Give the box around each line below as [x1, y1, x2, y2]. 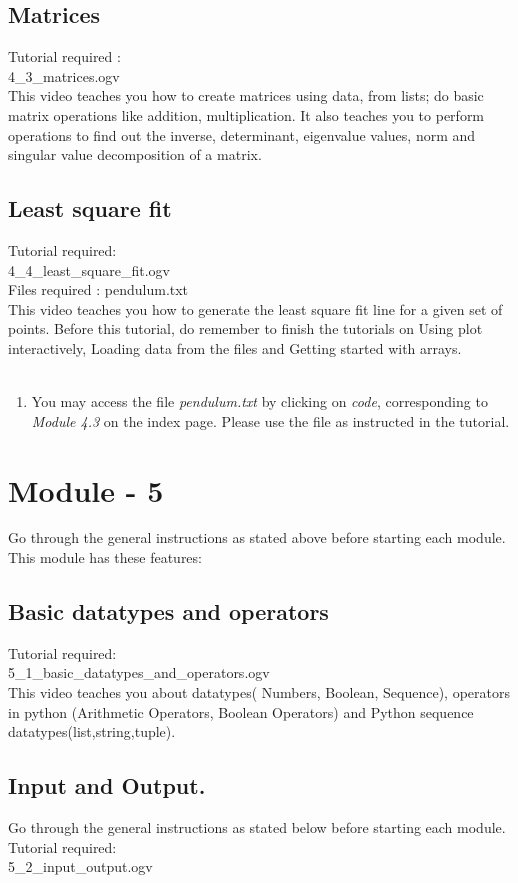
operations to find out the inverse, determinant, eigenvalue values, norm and [8, 124, 476, 145]
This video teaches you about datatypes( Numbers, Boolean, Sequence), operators [8, 682, 510, 703]
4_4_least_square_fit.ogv [8, 259, 170, 280]
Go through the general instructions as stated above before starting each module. [8, 527, 506, 548]
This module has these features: [8, 547, 202, 568]
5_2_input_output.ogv [8, 856, 153, 877]
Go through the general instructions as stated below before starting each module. [8, 817, 506, 837]
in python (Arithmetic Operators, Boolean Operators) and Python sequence [8, 701, 474, 722]
